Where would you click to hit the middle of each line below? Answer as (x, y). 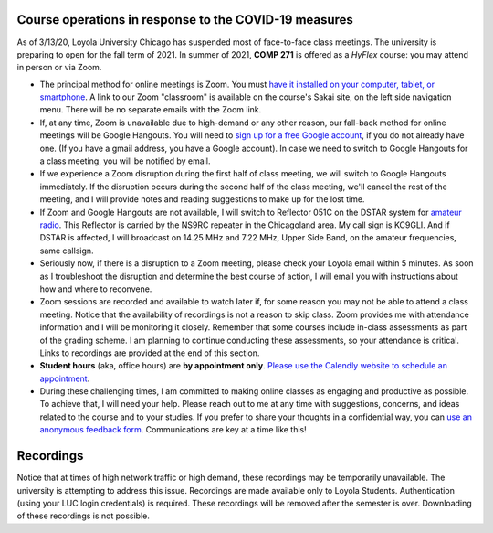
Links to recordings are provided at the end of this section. (150, 353)
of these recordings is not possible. (83, 516)
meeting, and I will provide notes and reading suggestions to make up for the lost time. (202, 199)
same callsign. (67, 251)
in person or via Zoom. (59, 68)
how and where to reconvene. (96, 289)
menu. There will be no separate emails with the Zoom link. (151, 110)
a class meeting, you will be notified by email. (125, 161)
